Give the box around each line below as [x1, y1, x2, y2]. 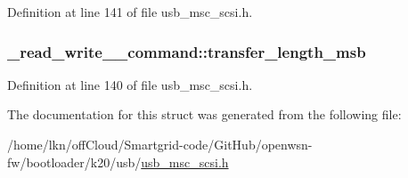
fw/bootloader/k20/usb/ [7, 152, 142, 171]
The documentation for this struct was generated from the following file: [7, 105, 402, 124]
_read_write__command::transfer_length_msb [7, 40, 366, 62]
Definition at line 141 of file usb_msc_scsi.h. [7, 3, 253, 20]
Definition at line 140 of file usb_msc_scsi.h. [7, 75, 253, 93]
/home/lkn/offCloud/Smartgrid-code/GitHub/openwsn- [7, 135, 313, 153]
